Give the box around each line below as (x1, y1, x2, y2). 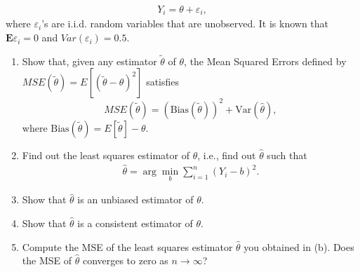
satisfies (146, 74, 180, 89)
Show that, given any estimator (22, 53, 157, 68)
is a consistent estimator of (77, 215, 193, 230)
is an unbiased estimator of (77, 192, 194, 207)
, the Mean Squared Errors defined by (184, 53, 347, 68)
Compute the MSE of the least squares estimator (22, 239, 233, 254)
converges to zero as (82, 253, 168, 268)
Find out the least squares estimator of (22, 147, 189, 162)
